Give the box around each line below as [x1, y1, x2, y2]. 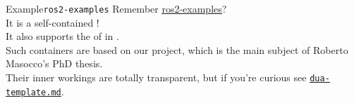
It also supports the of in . [6, 29, 119, 43]
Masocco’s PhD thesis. [6, 56, 103, 71]
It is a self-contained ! [6, 15, 99, 29]
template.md [6, 87, 61, 97]
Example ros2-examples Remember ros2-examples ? [6, 1, 227, 15]
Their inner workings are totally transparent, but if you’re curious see [6, 70, 307, 85]
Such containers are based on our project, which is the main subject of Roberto [6, 42, 348, 57]
